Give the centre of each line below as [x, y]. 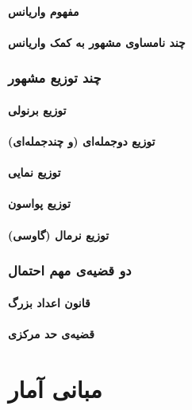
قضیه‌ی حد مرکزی [51, 333]
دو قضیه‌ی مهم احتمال [70, 270]
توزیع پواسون [39, 203]
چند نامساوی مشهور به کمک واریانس [97, 42]
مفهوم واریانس [44, 11]
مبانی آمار [55, 388]
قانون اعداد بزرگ [49, 302]
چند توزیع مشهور [55, 78]
